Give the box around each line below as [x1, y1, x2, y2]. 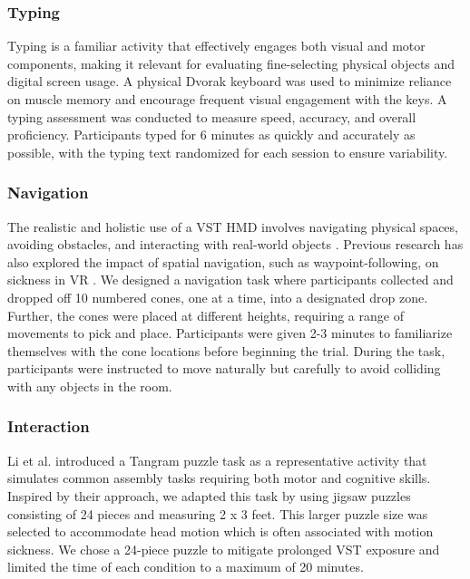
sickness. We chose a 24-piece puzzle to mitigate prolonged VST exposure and [7, 539, 440, 558]
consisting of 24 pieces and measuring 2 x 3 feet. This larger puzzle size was [7, 504, 428, 523]
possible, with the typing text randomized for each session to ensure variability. [7, 142, 448, 161]
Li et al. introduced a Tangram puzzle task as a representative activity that [7, 450, 427, 469]
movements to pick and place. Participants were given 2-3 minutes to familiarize [7, 323, 453, 343]
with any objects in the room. [7, 376, 172, 395]
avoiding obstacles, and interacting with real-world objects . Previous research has [7, 235, 464, 254]
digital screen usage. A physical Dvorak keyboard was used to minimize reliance [7, 72, 452, 91]
